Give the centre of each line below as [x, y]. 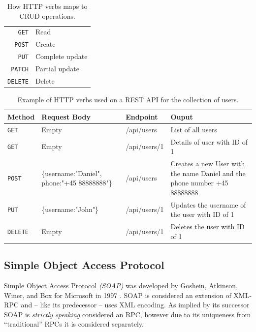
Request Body [66, 116]
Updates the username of [208, 204]
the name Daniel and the [208, 173]
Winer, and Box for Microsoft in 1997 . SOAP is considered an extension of [118, 295]
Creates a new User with [208, 163]
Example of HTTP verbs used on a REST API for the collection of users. [128, 100]
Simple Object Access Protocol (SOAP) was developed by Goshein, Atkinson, [121, 285]
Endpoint [142, 116]
